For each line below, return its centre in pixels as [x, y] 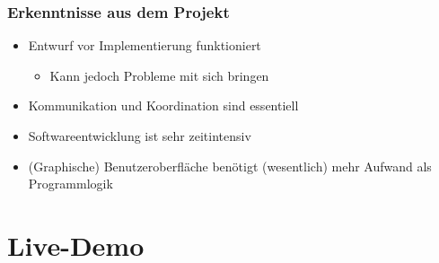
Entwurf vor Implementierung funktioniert [145, 45]
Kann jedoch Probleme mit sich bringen [159, 75]
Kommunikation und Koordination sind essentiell [163, 105]
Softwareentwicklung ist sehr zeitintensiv [140, 136]
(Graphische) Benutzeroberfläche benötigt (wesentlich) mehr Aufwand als [230, 166]
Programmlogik [70, 184]
